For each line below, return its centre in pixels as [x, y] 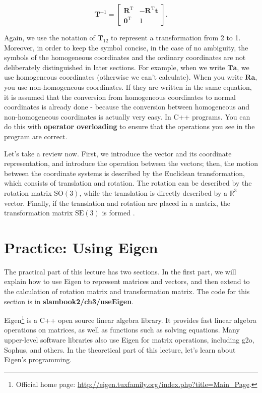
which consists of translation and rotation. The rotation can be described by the [128, 183]
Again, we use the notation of [50, 37]
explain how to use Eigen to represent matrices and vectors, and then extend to [127, 281]
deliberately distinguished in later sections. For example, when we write [115, 67]
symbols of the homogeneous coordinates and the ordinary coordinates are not [125, 57]
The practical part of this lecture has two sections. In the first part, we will [120, 271]
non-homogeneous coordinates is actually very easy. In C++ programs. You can [127, 116]
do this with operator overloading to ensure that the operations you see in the [129, 126]
